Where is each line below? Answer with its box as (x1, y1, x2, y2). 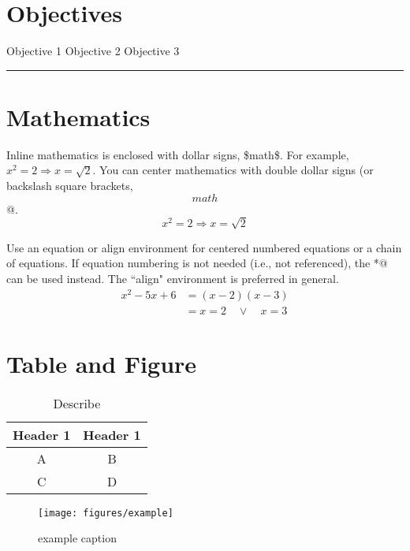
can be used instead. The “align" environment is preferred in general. (6, 270, 339, 286)
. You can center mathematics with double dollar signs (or (92, 162, 374, 178)
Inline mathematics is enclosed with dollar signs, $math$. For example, (6, 146, 349, 162)
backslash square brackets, (6, 177, 133, 194)
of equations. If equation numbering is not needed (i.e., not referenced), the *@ (6, 255, 388, 271)
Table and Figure (6, 347, 197, 379)
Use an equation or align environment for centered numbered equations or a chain (6, 239, 402, 255)
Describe (53, 393, 101, 412)
